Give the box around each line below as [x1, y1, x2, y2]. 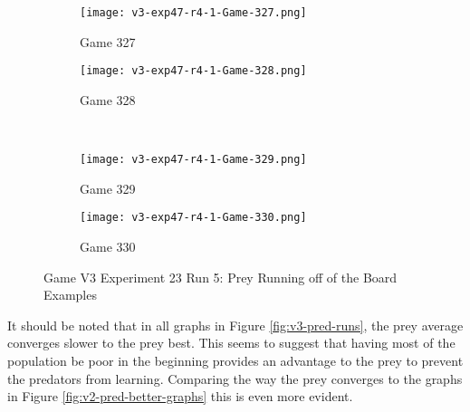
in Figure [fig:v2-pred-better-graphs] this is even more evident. [7, 387, 353, 406]
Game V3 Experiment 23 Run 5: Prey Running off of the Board [43, 267, 398, 286]
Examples [43, 285, 97, 304]
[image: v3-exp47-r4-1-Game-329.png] [80, 153, 307, 167]
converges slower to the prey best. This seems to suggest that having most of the [7, 333, 456, 352]
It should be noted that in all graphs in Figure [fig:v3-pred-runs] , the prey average [7, 315, 464, 334]
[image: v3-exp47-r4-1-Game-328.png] [80, 64, 307, 78]
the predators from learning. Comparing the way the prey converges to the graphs [7, 369, 463, 388]
